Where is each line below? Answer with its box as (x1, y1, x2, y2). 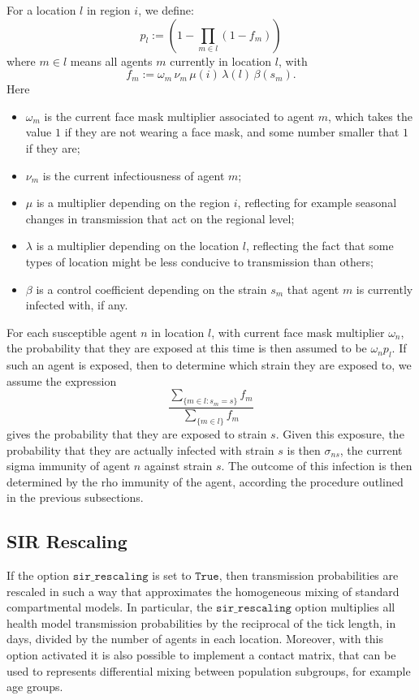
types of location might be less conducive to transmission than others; (25, 253, 374, 270)
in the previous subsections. (6, 489, 144, 506)
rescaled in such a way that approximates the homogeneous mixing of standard (6, 582, 400, 599)
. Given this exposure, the (275, 425, 404, 442)
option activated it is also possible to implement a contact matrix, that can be (6, 646, 396, 663)
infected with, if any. (25, 296, 128, 313)
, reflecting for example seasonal (237, 194, 397, 211)
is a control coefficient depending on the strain (36, 280, 267, 297)
